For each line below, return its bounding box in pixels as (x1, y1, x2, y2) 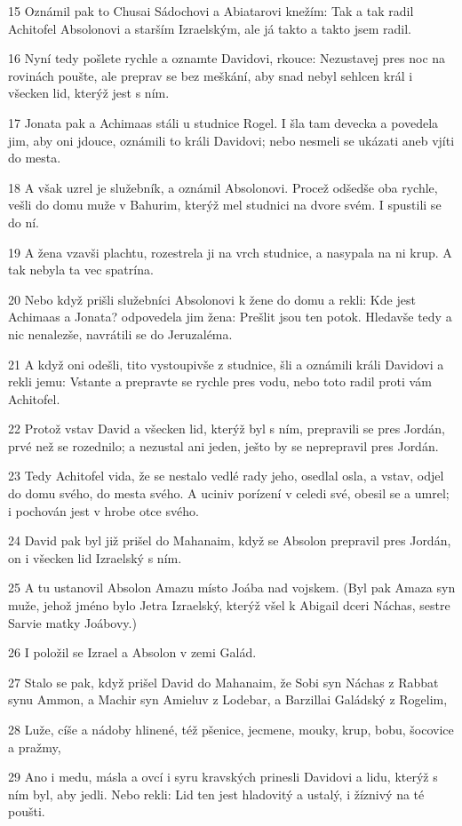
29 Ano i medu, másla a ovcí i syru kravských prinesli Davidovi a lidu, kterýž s (8, 767, 438, 786)
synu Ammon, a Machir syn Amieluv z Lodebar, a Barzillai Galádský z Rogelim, (8, 690, 448, 709)
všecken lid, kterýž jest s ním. (8, 83, 170, 102)
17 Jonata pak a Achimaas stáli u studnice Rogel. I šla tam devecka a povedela (8, 113, 439, 131)
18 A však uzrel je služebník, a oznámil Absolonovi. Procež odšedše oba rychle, (8, 178, 438, 196)
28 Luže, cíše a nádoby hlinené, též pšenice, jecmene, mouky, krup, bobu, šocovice (8, 720, 454, 738)
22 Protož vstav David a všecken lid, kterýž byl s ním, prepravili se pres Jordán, (8, 419, 445, 438)
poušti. (8, 802, 45, 821)
